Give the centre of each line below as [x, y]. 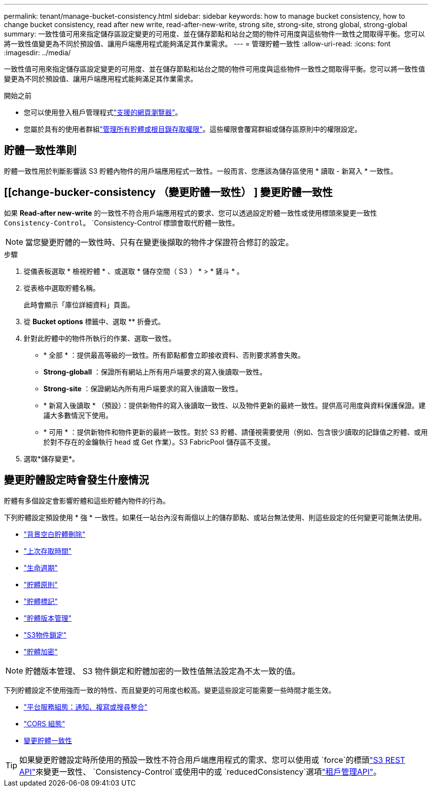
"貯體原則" [41, 584]
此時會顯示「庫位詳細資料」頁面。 [79, 304]
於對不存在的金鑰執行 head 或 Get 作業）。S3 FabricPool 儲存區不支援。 [159, 442]
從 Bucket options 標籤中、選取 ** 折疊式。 [94, 321]
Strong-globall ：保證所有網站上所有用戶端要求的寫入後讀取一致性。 [155, 372]
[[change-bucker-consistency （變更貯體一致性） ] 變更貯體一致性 [168, 192]
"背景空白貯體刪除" [55, 534]
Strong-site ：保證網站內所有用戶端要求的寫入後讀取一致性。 [143, 388]
